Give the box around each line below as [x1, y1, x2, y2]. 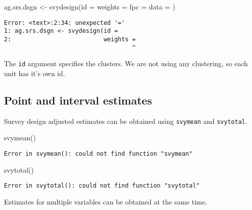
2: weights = [4, 35, 136, 43]
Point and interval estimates [4, 92, 152, 107]
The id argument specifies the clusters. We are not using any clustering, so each [4, 58, 248, 69]
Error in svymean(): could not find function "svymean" [4, 150, 193, 157]
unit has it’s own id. [4, 68, 65, 78]
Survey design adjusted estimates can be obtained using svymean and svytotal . [4, 115, 248, 126]
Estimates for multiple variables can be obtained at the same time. [4, 196, 207, 207]
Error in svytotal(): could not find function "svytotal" [4, 182, 200, 190]
